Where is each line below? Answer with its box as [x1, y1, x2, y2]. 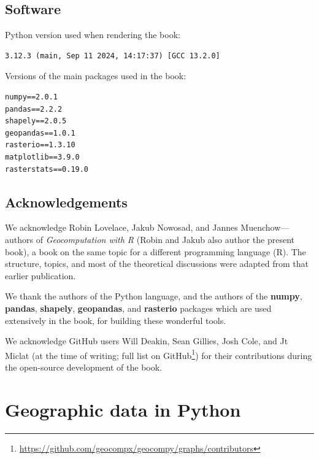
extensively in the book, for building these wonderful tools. [5, 314, 226, 326]
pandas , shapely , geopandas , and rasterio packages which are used [5, 301, 272, 314]
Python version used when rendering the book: [5, 28, 180, 41]
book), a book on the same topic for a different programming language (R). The [5, 245, 306, 258]
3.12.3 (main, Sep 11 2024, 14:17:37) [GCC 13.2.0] [5, 51, 220, 60]
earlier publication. [5, 269, 76, 282]
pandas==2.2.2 [5, 104, 63, 114]
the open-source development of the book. [5, 360, 163, 373]
